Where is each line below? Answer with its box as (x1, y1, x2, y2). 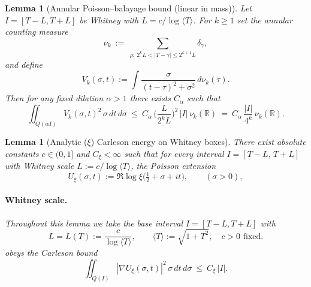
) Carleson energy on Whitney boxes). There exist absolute (90, 135, 306, 148)
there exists (129, 92, 171, 104)
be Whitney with (79, 13, 139, 26)
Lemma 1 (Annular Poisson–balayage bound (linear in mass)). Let (5, 2, 252, 14)
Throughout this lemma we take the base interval (5, 216, 183, 229)
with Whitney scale (5, 159, 74, 172)
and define (5, 58, 43, 70)
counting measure (5, 25, 68, 38)
